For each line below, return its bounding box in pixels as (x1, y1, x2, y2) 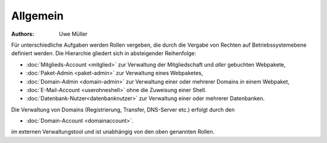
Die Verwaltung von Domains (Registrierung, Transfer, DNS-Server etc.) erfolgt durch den (11, 106, 235, 113)
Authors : (11, 30, 35, 38)
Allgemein (11, 9, 64, 22)
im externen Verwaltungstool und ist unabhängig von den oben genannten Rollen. (11, 128, 215, 136)
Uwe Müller (59, 30, 88, 38)
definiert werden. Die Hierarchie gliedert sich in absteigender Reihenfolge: (11, 50, 197, 57)
